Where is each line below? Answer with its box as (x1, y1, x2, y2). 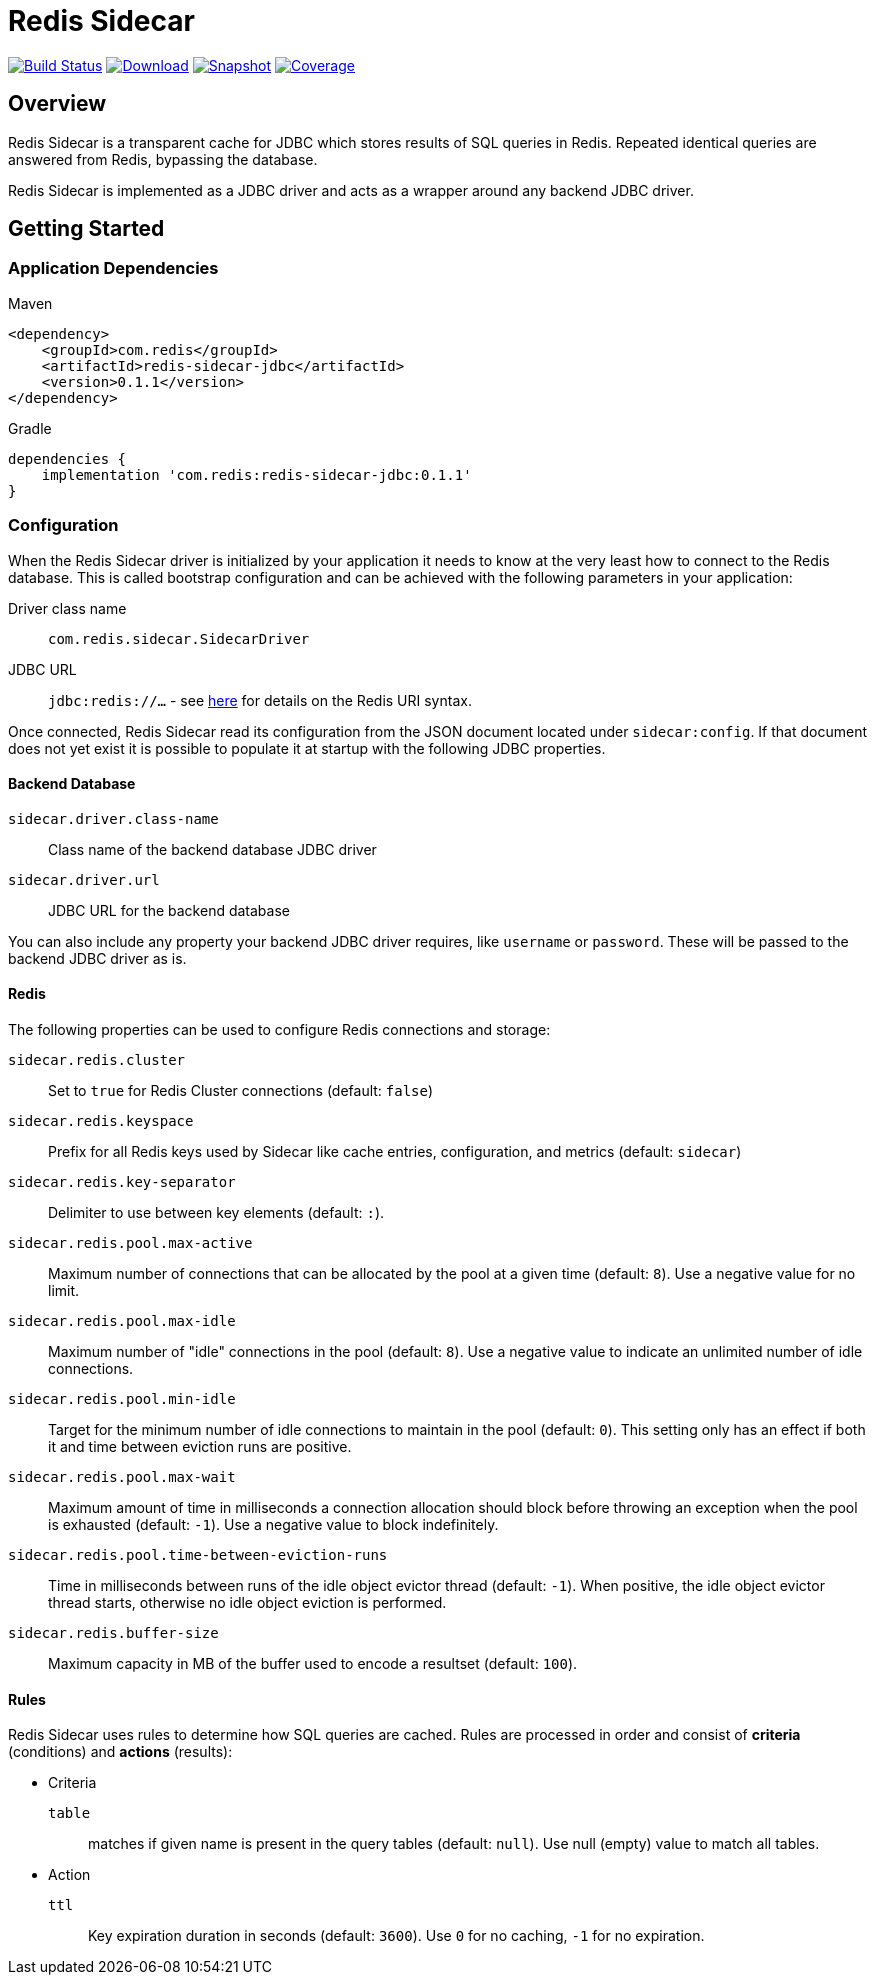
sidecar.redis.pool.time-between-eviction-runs (8, 1547, 388, 1563)
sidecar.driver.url (8, 871, 160, 888)
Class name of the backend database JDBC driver (48, 840, 377, 858)
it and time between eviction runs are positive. (48, 1438, 352, 1455)
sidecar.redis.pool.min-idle (8, 1391, 236, 1407)
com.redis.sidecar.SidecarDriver (48, 630, 310, 647)
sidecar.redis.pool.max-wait (8, 1469, 236, 1485)
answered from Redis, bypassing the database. (8, 150, 318, 168)
